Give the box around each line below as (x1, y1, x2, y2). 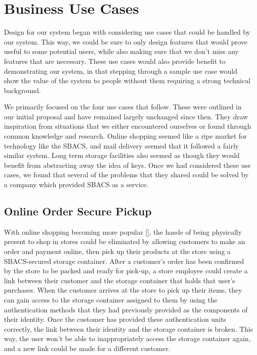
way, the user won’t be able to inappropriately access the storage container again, (4, 333, 251, 344)
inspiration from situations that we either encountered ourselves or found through (4, 121, 252, 131)
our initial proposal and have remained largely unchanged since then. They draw (4, 111, 248, 121)
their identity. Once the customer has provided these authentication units (4, 314, 226, 324)
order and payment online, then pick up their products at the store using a (4, 246, 231, 256)
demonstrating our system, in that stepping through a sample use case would (4, 65, 237, 76)
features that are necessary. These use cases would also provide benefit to (4, 55, 226, 66)
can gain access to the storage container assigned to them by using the (4, 294, 217, 304)
